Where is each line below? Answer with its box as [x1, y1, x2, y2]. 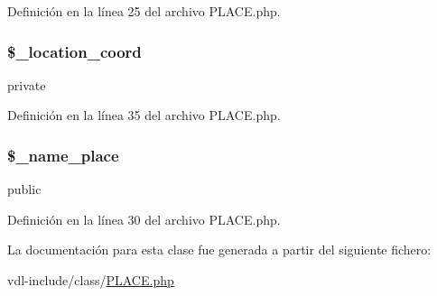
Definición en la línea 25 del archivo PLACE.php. [7, 2, 281, 20]
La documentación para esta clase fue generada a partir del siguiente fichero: [7, 240, 432, 259]
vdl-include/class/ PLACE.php [7, 271, 174, 289]
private [7, 75, 46, 94]
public [7, 180, 42, 199]
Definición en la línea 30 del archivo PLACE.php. [7, 209, 281, 228]
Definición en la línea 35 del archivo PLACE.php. [7, 106, 281, 125]
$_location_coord [7, 40, 142, 62]
